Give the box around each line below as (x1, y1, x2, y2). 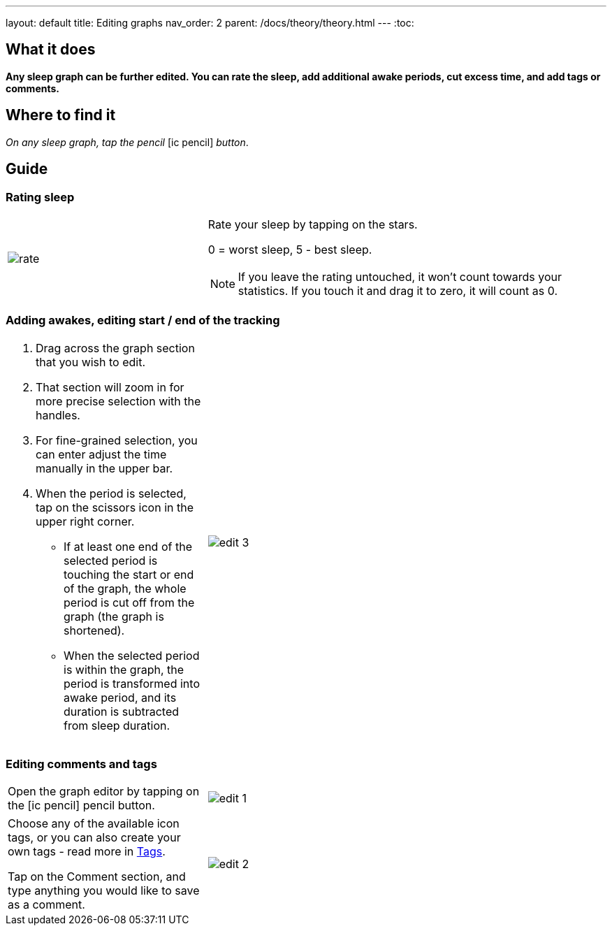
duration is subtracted (64, 704, 180, 719)
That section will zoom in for (36, 380, 184, 394)
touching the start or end (64, 567, 194, 582)
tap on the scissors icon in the (36, 500, 194, 514)
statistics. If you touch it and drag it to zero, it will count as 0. (238, 283, 558, 298)
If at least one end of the (64, 539, 192, 554)
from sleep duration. (64, 718, 170, 732)
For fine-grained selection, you (36, 433, 198, 447)
